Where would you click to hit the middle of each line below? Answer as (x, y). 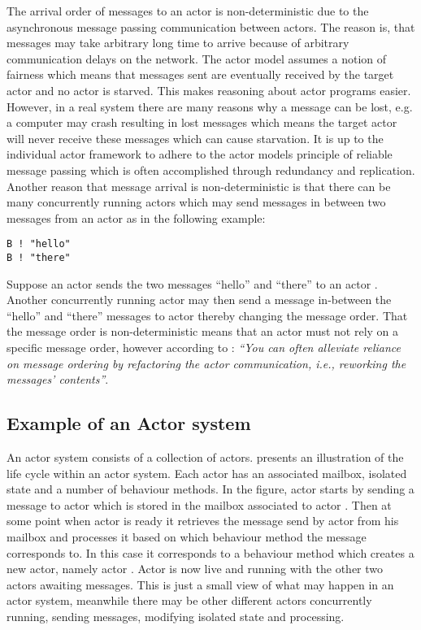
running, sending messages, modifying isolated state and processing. (176, 616)
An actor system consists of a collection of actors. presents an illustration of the (205, 456)
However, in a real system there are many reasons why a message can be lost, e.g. (210, 106)
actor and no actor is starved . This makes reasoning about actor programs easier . (209, 90)
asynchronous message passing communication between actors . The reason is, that (211, 26)
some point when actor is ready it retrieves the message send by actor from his (203, 521)
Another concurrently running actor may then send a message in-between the (199, 300)
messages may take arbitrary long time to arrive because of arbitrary (178, 43)
